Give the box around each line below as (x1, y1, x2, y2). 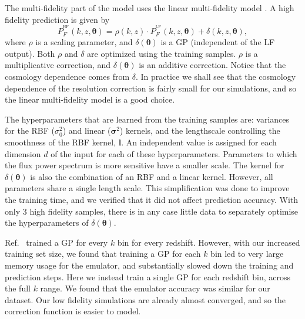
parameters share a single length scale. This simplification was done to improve (5, 182, 290, 194)
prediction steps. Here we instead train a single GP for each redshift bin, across (5, 270, 290, 283)
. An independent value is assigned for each (121, 135, 277, 148)
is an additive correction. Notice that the (139, 59, 286, 71)
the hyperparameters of (5, 216, 89, 229)
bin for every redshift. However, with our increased (117, 236, 300, 248)
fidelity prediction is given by (5, 13, 110, 25)
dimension (5, 147, 41, 159)
